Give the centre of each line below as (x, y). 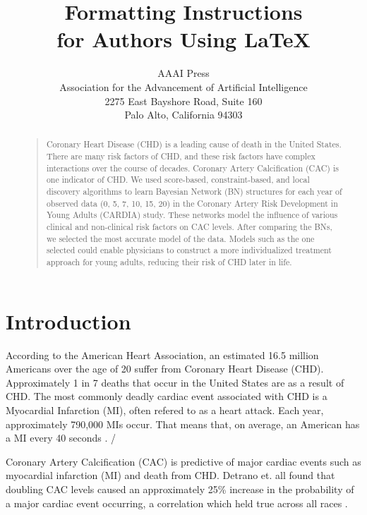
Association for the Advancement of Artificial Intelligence (183, 86)
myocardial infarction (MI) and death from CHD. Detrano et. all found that (170, 475)
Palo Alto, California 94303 (183, 115)
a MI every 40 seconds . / (61, 438)
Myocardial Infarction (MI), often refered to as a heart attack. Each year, (165, 410)
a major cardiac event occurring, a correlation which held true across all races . (177, 503)
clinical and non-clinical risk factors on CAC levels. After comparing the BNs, (189, 227)
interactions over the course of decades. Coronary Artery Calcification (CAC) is (192, 168)
